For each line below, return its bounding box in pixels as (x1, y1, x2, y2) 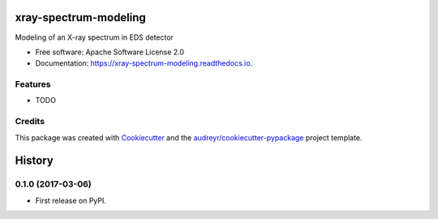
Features (15, 79, 51, 90)
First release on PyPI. (35, 195, 107, 205)
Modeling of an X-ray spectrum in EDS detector (15, 32, 174, 42)
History (15, 154, 54, 168)
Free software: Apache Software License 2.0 (35, 47, 185, 57)
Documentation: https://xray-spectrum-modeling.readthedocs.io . (35, 58, 253, 68)
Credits (15, 116, 45, 127)
